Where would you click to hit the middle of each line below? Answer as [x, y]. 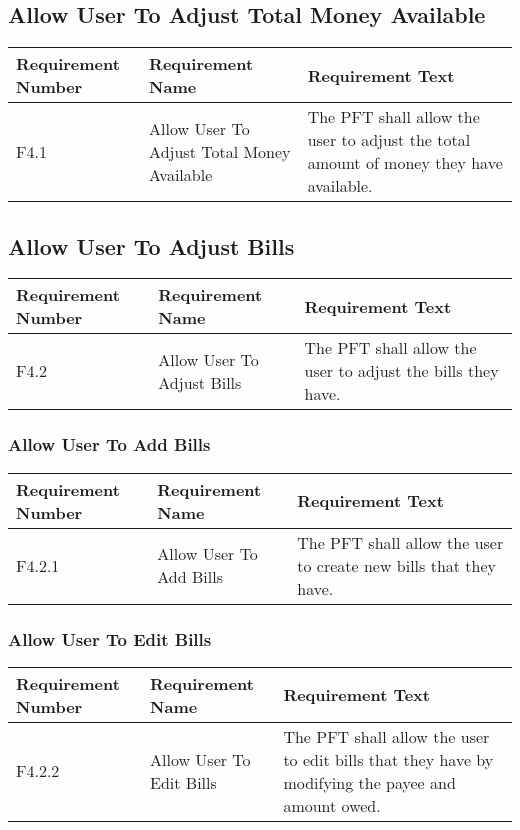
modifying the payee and [369, 782]
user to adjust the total [389, 140]
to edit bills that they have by [388, 759]
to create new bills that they [397, 565]
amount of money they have [405, 163]
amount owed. [332, 805]
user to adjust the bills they [401, 371]
